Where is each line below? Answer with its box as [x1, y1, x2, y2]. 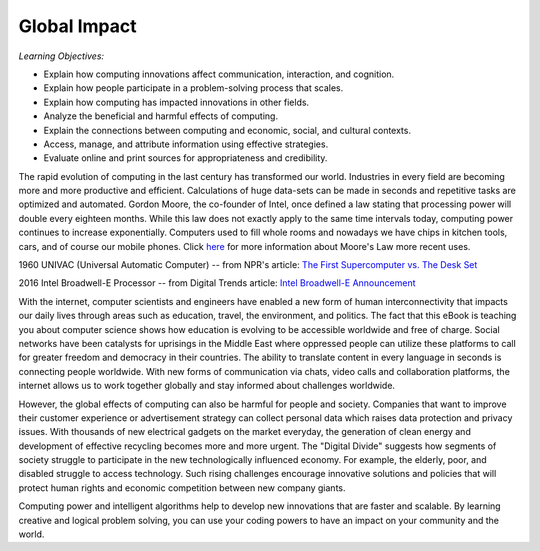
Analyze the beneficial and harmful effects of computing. [43, 110, 279, 122]
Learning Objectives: [18, 50, 105, 62]
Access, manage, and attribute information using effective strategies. [43, 138, 329, 150]
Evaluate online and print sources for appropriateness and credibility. [43, 152, 328, 164]
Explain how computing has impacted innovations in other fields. [43, 96, 310, 108]
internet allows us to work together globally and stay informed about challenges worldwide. [18, 380, 395, 392]
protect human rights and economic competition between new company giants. [18, 481, 346, 494]
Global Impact [18, 15, 137, 37]
